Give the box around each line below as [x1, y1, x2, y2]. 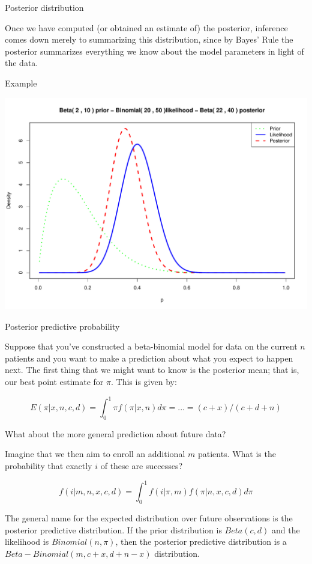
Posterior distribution [5, 1, 84, 13]
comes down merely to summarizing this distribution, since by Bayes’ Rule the [5, 33, 293, 46]
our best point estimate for [5, 375, 104, 387]
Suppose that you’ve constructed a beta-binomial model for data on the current [5, 340, 298, 353]
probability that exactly [5, 459, 92, 472]
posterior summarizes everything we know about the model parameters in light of [5, 44, 304, 57]
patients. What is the [197, 447, 276, 460]
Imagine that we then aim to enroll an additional [5, 447, 185, 460]
